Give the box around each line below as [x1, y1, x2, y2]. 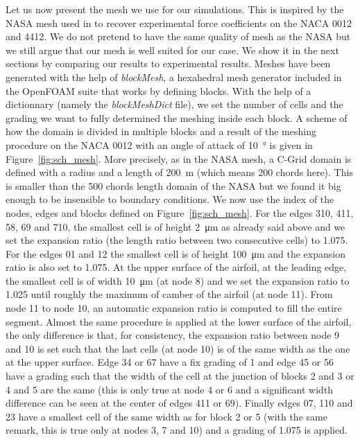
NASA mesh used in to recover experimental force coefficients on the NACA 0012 [6, 15, 352, 30]
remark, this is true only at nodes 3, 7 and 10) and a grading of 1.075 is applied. [6, 423, 348, 437]
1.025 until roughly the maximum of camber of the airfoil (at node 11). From [6, 287, 333, 301]
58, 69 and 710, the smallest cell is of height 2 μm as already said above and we [6, 219, 345, 233]
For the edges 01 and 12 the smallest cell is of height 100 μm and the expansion [6, 246, 345, 260]
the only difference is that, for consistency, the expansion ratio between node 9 [6, 328, 340, 342]
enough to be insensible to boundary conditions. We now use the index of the [6, 192, 334, 206]
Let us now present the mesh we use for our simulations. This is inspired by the [6, 2, 344, 16]
